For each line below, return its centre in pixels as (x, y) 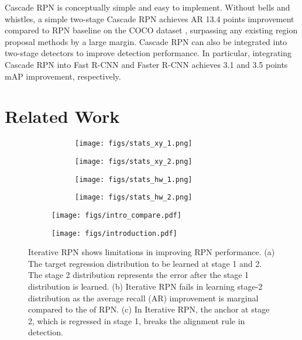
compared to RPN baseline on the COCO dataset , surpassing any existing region (151, 30)
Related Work (62, 116)
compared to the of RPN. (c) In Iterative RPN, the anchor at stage (149, 309)
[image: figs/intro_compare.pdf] (116, 215)
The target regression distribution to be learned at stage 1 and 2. (145, 263)
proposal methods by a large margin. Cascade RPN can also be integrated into (146, 41)
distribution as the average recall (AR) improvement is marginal (143, 298)
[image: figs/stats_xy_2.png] (134, 161)
